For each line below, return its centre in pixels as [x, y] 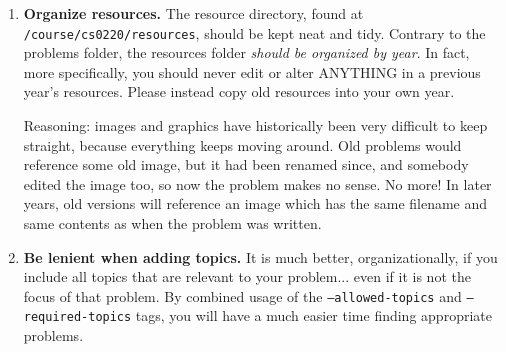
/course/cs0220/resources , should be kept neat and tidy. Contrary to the [254, 32]
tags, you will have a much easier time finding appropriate [313, 315]
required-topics [77, 317]
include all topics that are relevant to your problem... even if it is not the [247, 276]
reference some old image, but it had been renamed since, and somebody [246, 164]
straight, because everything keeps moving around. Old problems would [242, 144]
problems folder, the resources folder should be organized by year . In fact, [246, 52]
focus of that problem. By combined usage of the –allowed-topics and [242, 295]
